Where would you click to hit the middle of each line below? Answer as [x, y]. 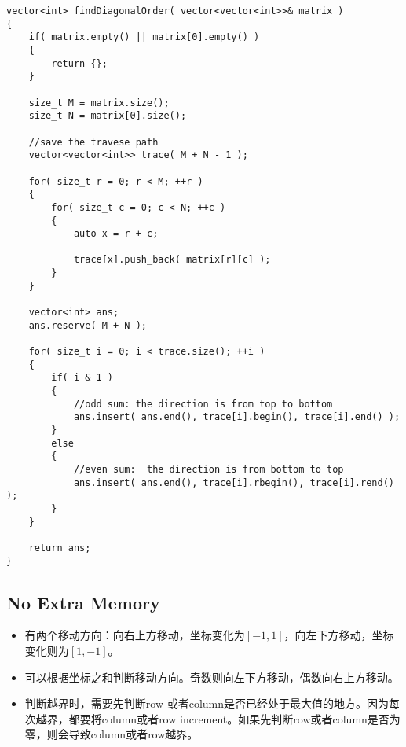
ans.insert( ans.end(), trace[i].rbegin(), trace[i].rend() [234, 482]
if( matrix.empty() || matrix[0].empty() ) [144, 37]
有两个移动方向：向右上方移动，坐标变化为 [135, 635]
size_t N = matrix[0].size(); [108, 116]
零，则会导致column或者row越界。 [112, 734]
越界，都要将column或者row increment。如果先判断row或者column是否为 [218, 718]
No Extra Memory [83, 602]
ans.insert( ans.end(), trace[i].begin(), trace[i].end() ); [237, 417]
